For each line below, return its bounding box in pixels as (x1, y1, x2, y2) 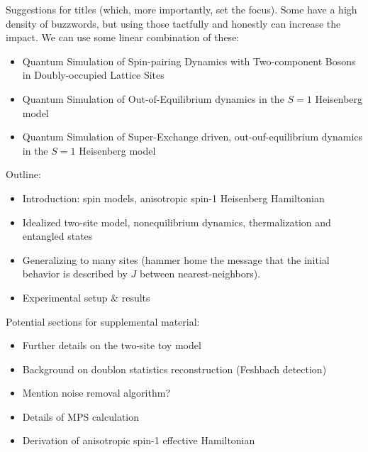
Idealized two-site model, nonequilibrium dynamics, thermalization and (22, 214, 331, 229)
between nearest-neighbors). (139, 266, 261, 281)
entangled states (22, 228, 93, 243)
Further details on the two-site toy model (22, 338, 201, 353)
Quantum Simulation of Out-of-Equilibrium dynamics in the (22, 91, 284, 106)
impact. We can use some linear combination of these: (6, 30, 240, 45)
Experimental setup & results (22, 290, 150, 304)
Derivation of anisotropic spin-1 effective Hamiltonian (22, 433, 255, 448)
